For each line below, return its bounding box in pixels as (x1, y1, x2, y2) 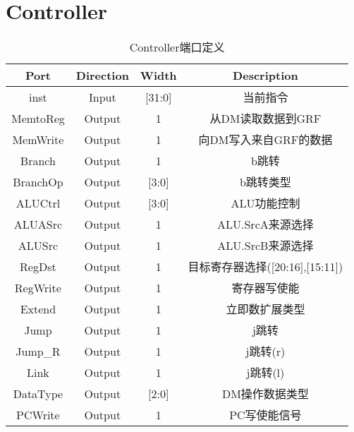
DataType (13, 385, 63, 402)
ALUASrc (13, 215, 63, 232)
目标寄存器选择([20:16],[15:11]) (188, 258, 343, 275)
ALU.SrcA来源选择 (217, 216, 314, 233)
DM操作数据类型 (221, 385, 309, 402)
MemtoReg (11, 109, 65, 126)
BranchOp (13, 173, 63, 190)
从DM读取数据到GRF (209, 110, 322, 127)
